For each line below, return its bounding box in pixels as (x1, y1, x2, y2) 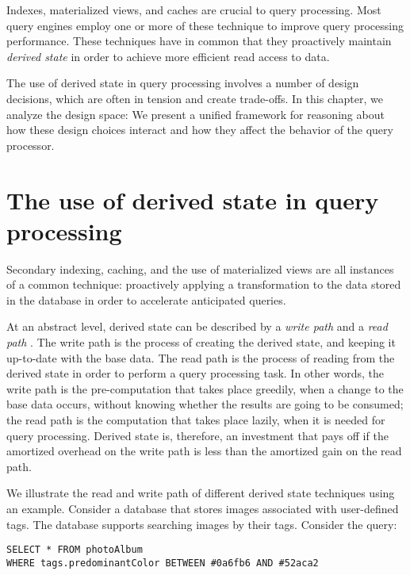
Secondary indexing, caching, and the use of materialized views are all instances (6, 260, 394, 277)
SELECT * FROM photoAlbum (6, 544, 143, 556)
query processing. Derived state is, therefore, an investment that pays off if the (6, 427, 389, 443)
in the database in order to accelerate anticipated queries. (6, 291, 286, 308)
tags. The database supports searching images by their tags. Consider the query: (6, 516, 397, 532)
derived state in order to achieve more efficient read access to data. (6, 48, 330, 64)
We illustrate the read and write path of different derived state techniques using (6, 485, 395, 501)
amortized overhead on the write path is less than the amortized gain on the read (6, 443, 402, 459)
